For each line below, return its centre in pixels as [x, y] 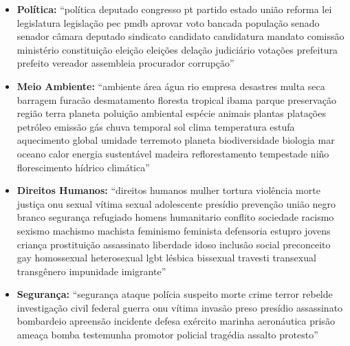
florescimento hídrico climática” [83, 167]
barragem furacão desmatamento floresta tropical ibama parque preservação [176, 99]
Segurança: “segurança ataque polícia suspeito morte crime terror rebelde [175, 294]
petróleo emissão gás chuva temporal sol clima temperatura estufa [156, 126]
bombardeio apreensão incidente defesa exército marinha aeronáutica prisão [176, 321]
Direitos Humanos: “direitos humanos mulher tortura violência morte [168, 190]
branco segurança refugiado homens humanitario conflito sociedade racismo [175, 217]
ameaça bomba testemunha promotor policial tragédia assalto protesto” [167, 335]
